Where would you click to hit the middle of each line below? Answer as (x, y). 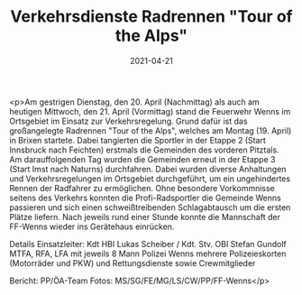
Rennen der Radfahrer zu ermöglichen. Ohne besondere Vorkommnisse (142, 188)
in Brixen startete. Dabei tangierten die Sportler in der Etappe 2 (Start (137, 140)
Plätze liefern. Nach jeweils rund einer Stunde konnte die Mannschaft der (145, 217)
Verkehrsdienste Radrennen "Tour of (151, 17)
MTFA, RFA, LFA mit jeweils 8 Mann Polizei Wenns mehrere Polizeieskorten (148, 254)
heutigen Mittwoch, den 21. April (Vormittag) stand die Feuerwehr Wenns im (150, 111)
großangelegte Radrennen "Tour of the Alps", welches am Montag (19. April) (151, 130)
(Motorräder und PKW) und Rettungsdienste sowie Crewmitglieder (133, 263)
